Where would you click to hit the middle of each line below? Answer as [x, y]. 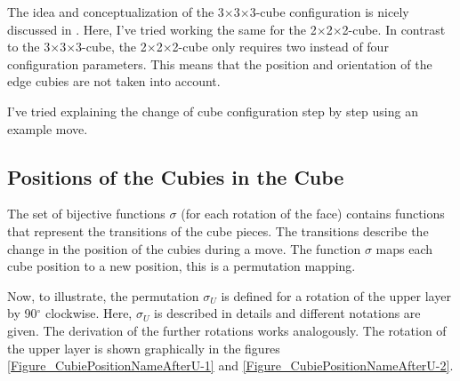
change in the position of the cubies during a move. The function [184, 248]
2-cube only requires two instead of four [280, 47]
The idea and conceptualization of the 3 [116, 12]
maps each [404, 248]
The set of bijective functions [86, 214]
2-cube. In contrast [394, 29]
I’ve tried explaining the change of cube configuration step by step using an [213, 111]
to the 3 [29, 47]
